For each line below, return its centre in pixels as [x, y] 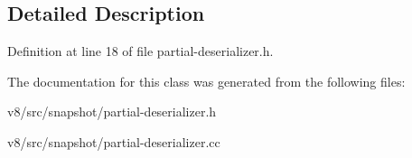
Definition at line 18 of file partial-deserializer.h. [140, 51]
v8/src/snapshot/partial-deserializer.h [112, 112]
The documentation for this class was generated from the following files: [206, 81]
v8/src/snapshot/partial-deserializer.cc [114, 141]
